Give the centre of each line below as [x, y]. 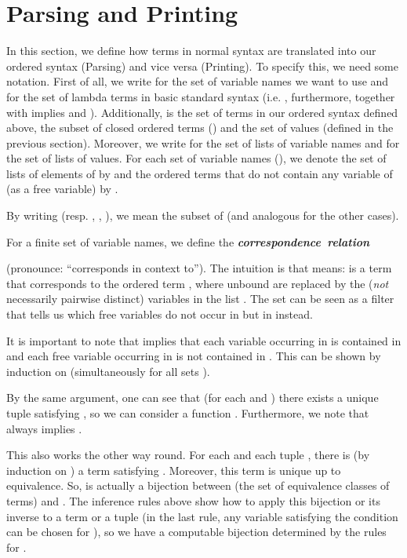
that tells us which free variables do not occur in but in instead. [160, 314]
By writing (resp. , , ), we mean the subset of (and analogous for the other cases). [203, 215]
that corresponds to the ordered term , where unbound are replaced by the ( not [198, 283]
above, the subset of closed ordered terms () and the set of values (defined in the [200, 128]
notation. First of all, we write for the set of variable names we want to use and [198, 81]
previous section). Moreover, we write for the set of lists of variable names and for [203, 142]
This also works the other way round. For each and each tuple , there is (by [188, 455]
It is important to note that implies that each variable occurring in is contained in [204, 340]
